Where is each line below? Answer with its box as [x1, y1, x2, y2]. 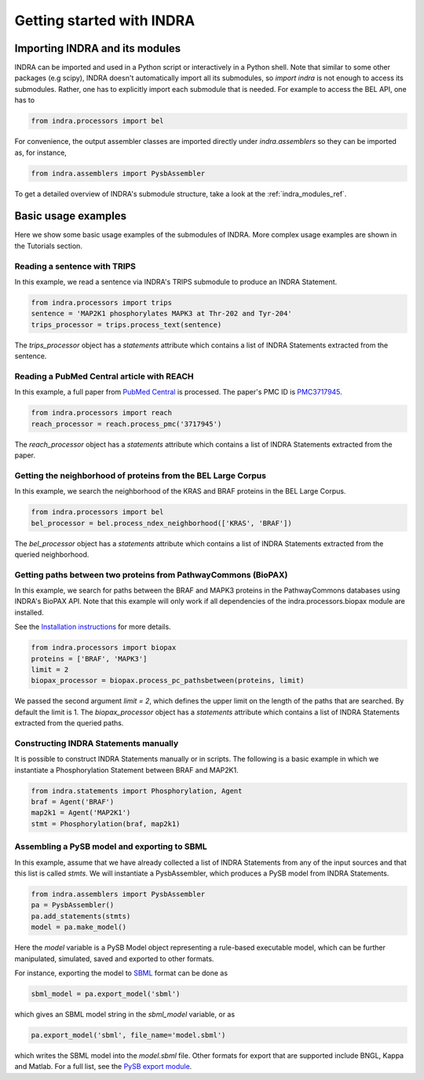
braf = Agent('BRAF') [31, 798, 115, 806]
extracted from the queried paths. [14, 718, 124, 728]
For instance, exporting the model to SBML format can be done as [14, 968, 228, 978]
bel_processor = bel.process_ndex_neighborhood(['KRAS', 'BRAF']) [31, 519, 292, 527]
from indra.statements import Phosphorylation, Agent [31, 786, 243, 795]
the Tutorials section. [14, 241, 82, 251]
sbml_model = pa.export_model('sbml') [31, 989, 181, 998]
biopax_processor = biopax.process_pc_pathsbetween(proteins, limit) [31, 676, 305, 685]
